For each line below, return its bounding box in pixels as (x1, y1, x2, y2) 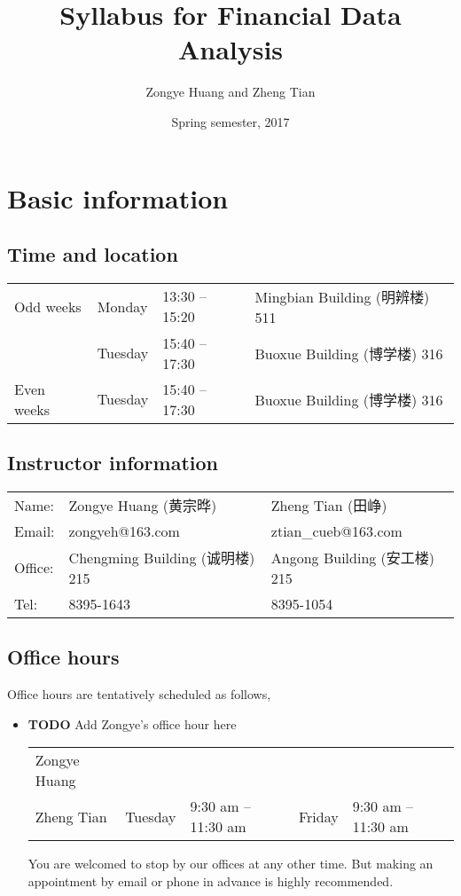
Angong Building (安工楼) (270, 547, 435, 569)
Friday (298, 806, 339, 827)
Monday (97, 295, 148, 317)
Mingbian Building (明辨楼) (254, 286, 430, 307)
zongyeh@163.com (68, 521, 180, 542)
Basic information (7, 179, 229, 216)
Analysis (177, 31, 284, 67)
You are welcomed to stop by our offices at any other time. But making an (27, 854, 434, 873)
